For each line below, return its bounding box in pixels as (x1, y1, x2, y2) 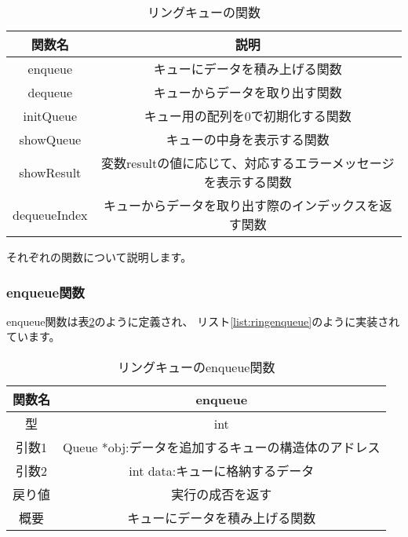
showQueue (19, 130, 82, 148)
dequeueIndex (13, 205, 88, 224)
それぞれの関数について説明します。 (6, 249, 192, 265)
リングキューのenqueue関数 (118, 358, 275, 376)
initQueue (23, 106, 78, 125)
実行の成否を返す (171, 485, 272, 503)
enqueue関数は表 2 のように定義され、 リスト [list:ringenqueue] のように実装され (6, 312, 400, 329)
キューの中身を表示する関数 (166, 130, 330, 148)
